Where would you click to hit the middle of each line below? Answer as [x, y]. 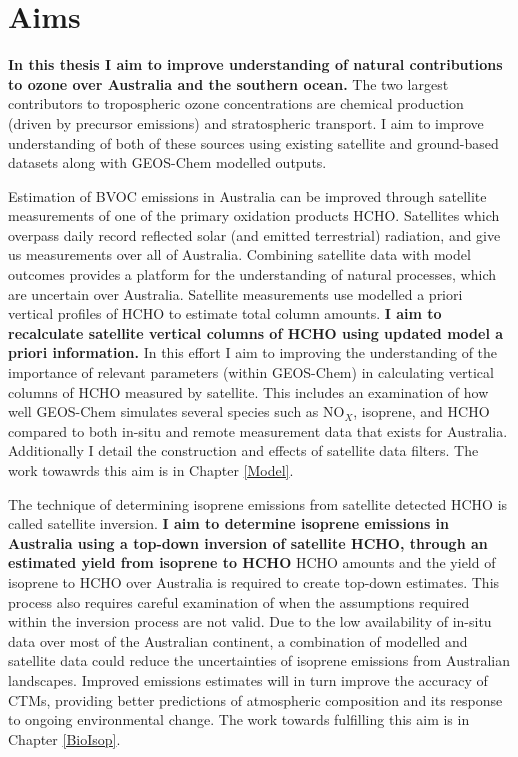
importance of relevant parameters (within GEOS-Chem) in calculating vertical [251, 372]
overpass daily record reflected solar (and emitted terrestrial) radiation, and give [254, 234]
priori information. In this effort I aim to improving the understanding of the [253, 352]
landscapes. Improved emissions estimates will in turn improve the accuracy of [248, 679]
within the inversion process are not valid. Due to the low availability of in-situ [250, 621]
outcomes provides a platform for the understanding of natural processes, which [252, 274]
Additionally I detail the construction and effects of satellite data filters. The [243, 450]
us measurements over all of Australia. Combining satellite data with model [239, 254]
